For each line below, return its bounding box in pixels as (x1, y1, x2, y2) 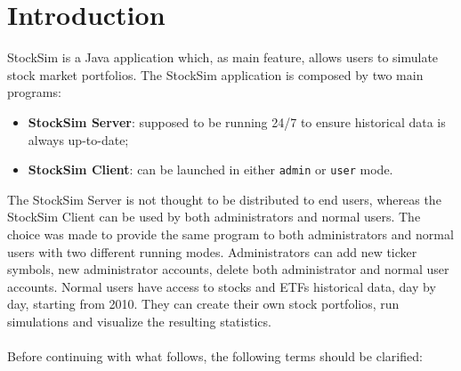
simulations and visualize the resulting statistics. (7, 311, 271, 330)
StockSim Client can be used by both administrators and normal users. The (7, 207, 421, 226)
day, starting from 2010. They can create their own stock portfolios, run (7, 294, 400, 313)
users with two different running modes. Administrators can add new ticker (7, 242, 417, 261)
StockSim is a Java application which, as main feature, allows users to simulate (7, 48, 439, 67)
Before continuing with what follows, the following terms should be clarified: (7, 347, 423, 366)
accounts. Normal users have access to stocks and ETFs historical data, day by (7, 277, 436, 295)
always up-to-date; (28, 130, 129, 149)
